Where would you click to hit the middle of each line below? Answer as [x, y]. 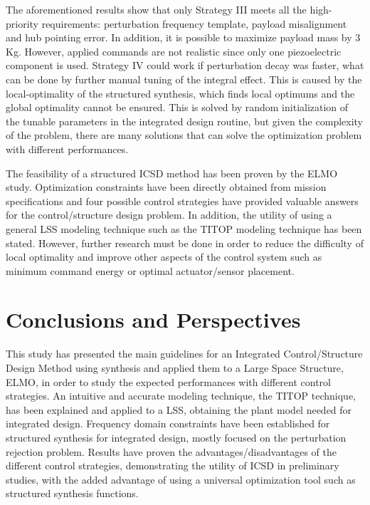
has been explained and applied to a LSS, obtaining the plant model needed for [179, 409]
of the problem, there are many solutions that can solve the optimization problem [184, 135]
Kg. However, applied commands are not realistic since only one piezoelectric [174, 51]
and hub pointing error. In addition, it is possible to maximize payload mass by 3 [183, 37]
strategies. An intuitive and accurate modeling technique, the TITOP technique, [181, 396]
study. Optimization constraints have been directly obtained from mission [166, 187]
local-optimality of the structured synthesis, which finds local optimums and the [180, 93]
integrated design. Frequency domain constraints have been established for [168, 423]
